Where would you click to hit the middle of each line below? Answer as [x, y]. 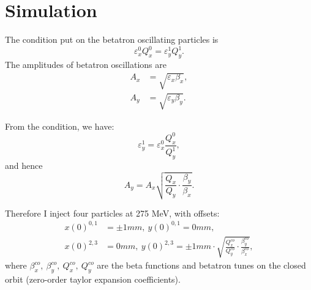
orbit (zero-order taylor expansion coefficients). [93, 279]
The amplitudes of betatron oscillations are [86, 65]
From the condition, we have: [60, 126]
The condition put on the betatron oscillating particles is [112, 39]
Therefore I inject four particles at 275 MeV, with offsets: [112, 213]
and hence [24, 165]
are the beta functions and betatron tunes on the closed [201, 265]
